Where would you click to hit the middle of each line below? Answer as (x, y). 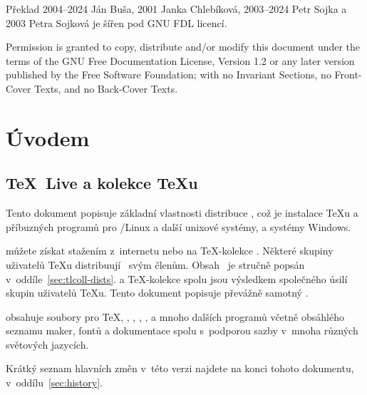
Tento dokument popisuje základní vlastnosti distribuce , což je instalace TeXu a (182, 213)
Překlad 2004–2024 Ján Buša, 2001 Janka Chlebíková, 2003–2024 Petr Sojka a (176, 9)
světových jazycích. (47, 344)
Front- (348, 75)
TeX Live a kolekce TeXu (102, 183)
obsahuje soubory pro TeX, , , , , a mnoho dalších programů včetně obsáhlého (175, 316)
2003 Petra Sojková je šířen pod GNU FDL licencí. (117, 22)
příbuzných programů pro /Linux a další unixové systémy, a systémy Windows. (179, 226)
